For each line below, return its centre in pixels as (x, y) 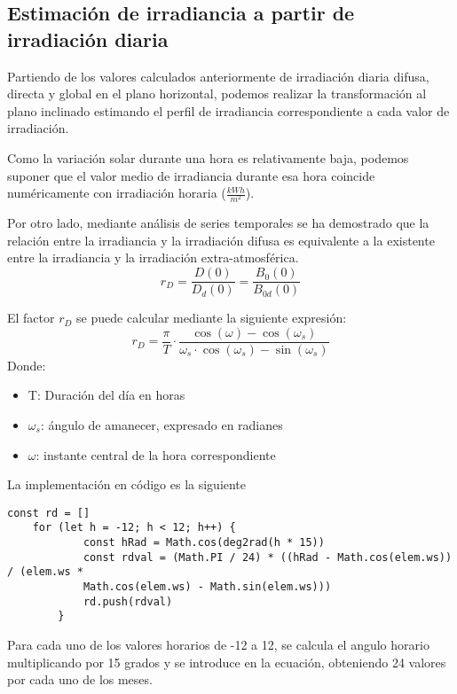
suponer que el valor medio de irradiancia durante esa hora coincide (191, 175)
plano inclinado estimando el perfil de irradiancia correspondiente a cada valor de (228, 110)
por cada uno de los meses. (80, 679)
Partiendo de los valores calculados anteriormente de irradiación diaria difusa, (218, 76)
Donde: (27, 365)
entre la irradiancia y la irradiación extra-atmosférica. (153, 257)
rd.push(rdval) (128, 601)
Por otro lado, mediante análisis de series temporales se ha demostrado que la (218, 223)
